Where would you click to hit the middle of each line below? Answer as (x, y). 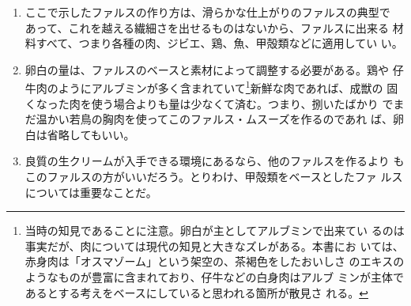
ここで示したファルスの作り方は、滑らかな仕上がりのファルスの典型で (207, 12)
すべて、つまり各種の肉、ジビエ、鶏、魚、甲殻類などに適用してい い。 (219, 43)
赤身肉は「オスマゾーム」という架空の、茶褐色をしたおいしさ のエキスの (215, 261)
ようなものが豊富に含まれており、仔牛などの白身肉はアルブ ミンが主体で (214, 276)
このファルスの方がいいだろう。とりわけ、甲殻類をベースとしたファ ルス (214, 176)
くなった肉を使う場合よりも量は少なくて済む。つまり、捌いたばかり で (209, 103)
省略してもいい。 (91, 134)
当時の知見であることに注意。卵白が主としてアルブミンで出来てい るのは (215, 230)
